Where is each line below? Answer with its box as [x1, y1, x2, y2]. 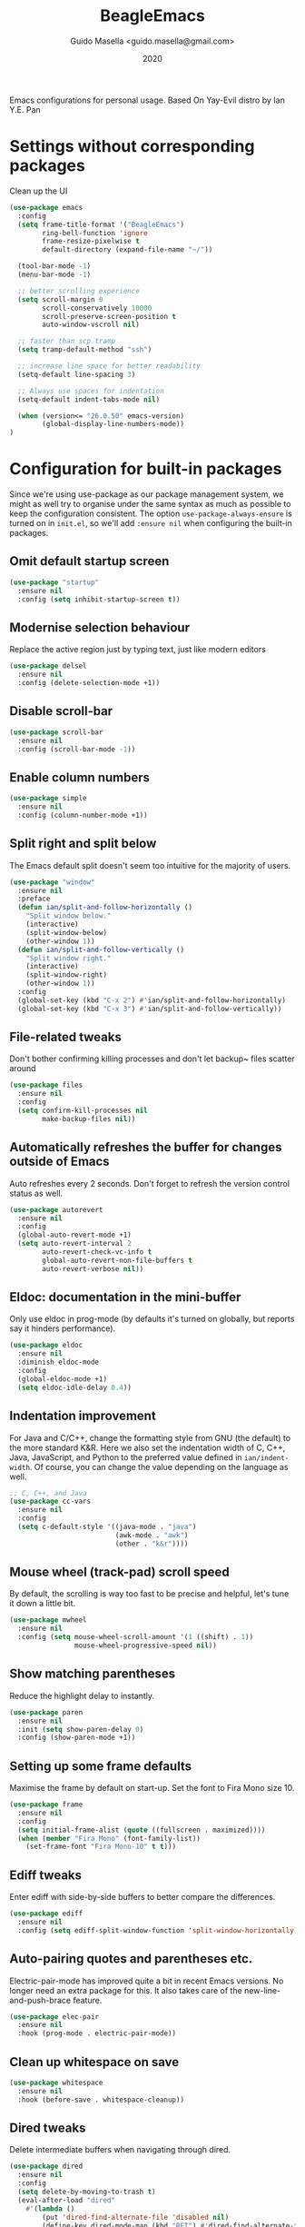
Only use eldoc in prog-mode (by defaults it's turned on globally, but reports [9, 1314, 295, 1325]
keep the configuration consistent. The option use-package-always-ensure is [9, 508, 292, 519]
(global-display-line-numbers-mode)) [42, 420, 184, 429]
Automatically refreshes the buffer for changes [9, 1139, 282, 1155]
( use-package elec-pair [9, 2012, 100, 2022]
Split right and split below [9, 836, 157, 851]
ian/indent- [243, 1453, 290, 1463]
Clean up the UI [9, 185, 68, 196]
